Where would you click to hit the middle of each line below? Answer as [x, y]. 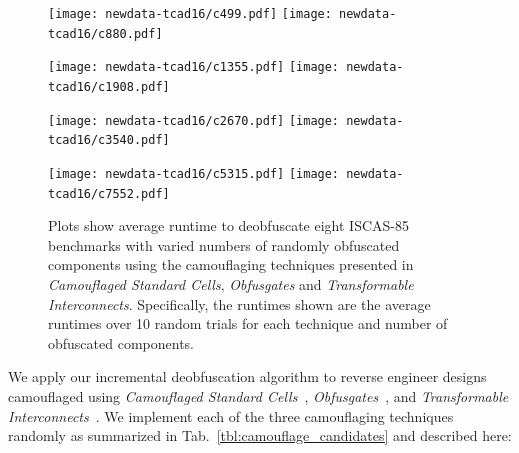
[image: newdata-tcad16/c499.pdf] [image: [190, 14]
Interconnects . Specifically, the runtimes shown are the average [239, 303]
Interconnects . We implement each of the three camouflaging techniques [231, 415]
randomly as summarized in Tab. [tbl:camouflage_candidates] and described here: [260, 435]
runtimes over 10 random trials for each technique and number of [248, 323]
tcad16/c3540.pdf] [109, 140]
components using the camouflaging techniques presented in [231, 264]
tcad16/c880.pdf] [105, 33]
